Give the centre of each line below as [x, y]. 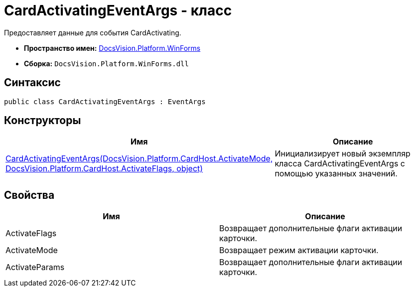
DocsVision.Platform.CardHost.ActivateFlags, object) [104, 169]
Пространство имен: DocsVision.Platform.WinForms [112, 48]
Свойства [29, 195]
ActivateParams [35, 267]
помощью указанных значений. [336, 174]
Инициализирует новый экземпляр [343, 154]
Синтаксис [32, 83]
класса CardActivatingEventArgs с [340, 164]
